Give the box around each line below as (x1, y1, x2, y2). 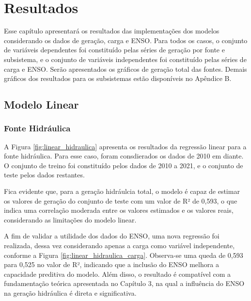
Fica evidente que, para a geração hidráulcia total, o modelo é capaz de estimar (4, 186, 240, 196)
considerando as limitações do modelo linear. (4, 214, 137, 224)
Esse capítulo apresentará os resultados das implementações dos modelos (4, 26, 220, 36)
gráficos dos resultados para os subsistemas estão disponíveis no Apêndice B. (4, 73, 232, 83)
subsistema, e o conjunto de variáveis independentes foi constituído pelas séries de (4, 54, 247, 64)
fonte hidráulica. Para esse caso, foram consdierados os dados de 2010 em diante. (4, 151, 244, 161)
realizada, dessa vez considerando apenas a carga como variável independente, (4, 240, 235, 251)
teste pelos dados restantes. (4, 170, 85, 180)
